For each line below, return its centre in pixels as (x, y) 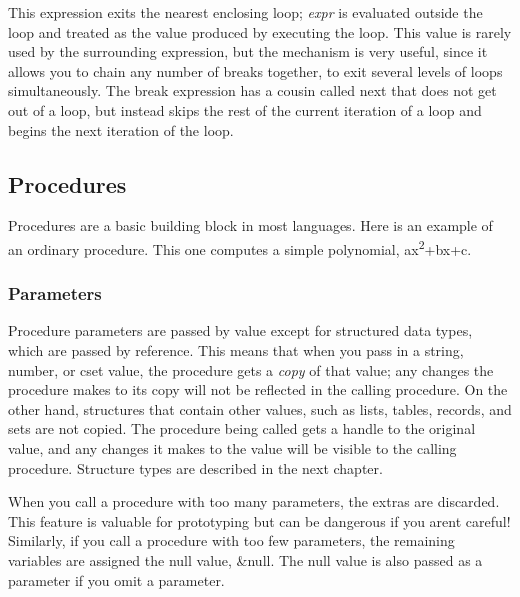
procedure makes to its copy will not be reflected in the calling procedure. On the (258, 389)
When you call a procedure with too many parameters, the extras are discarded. (254, 501)
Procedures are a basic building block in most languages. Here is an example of (250, 225)
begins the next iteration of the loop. (121, 129)
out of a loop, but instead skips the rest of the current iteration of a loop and (245, 109)
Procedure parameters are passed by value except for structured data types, (240, 330)
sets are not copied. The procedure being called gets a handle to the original (242, 428)
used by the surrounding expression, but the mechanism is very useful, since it (248, 51)
